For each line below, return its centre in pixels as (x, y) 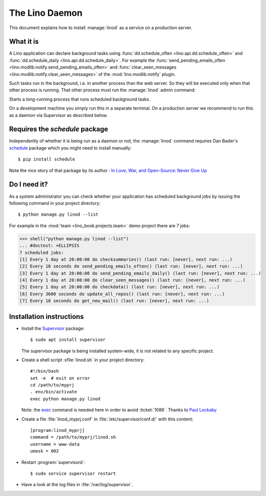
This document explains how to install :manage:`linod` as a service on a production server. (101, 28)
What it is (24, 42)
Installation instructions (46, 317)
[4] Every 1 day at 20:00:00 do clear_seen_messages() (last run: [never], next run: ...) (133, 280)
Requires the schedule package (59, 129)
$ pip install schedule (47, 159)
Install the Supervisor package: (53, 328)
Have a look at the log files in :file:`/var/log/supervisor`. (77, 485)
